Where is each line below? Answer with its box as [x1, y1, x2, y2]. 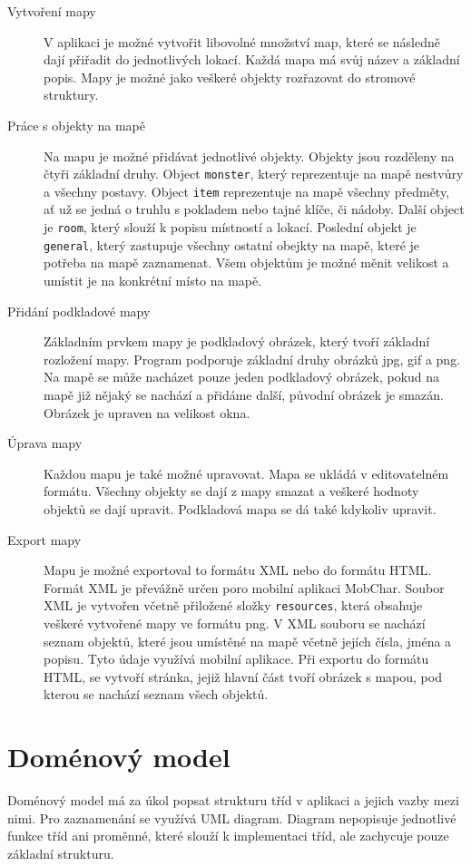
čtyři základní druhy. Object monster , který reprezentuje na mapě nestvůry [44, 164, 464, 183]
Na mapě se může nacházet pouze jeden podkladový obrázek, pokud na [44, 367, 440, 386]
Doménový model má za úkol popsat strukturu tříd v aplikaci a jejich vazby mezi [7, 791, 459, 810]
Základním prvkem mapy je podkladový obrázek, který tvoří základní [44, 332, 430, 351]
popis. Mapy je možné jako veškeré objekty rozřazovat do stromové [44, 67, 416, 86]
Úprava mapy [7, 433, 83, 452]
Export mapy [7, 530, 82, 549]
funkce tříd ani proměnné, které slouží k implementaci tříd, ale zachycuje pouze [7, 826, 449, 845]
